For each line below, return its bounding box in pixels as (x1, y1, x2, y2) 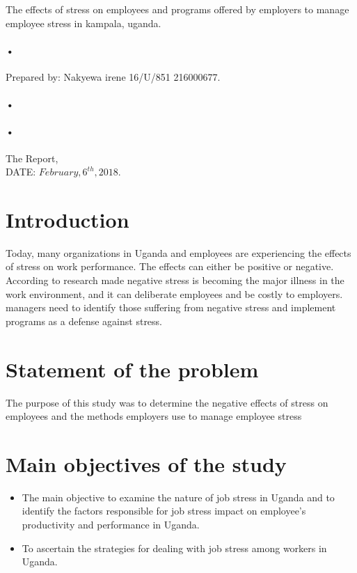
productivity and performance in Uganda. (22, 517, 200, 532)
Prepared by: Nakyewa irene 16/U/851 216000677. (6, 69, 221, 84)
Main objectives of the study (6, 449, 287, 478)
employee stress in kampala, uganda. (6, 15, 161, 30)
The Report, (6, 150, 58, 165)
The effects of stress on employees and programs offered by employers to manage (6, 2, 349, 16)
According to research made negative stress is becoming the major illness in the (6, 273, 344, 288)
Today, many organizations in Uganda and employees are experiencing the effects (6, 245, 351, 260)
